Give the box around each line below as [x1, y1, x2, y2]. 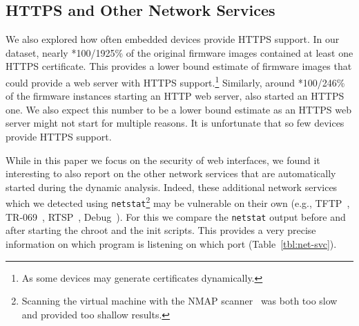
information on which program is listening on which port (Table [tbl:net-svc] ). [6, 236, 337, 251]
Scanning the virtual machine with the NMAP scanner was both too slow [21, 293, 338, 308]
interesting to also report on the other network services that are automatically [6, 166, 336, 181]
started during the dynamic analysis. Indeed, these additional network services [6, 179, 338, 194]
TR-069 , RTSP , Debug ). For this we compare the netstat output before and [6, 209, 346, 224]
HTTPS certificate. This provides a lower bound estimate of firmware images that [6, 59, 352, 73]
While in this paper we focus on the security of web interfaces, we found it [6, 152, 320, 167]
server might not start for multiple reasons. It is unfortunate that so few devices [6, 116, 345, 130]
